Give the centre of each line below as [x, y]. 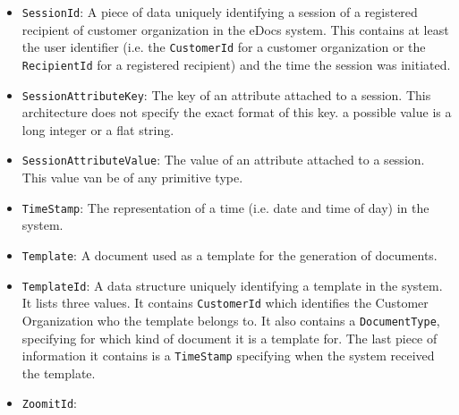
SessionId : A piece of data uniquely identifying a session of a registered [220, 12]
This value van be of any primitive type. [132, 178]
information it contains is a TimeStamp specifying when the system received [228, 356]
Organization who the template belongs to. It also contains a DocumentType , [231, 320]
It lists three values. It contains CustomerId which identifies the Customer [225, 303]
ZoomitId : [49, 403]
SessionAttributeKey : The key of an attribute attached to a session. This [226, 94]
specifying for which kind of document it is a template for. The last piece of [229, 338]
